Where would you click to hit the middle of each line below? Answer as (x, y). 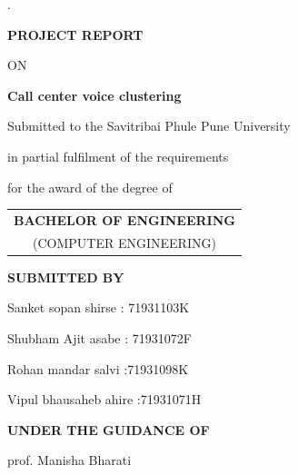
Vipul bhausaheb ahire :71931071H (104, 399)
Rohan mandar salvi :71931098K (98, 368)
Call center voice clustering (94, 95)
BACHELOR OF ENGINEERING (124, 219)
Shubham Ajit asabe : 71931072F (99, 338)
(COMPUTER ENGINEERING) (124, 242)
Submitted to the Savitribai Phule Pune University (149, 126)
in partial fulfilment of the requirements (118, 156)
